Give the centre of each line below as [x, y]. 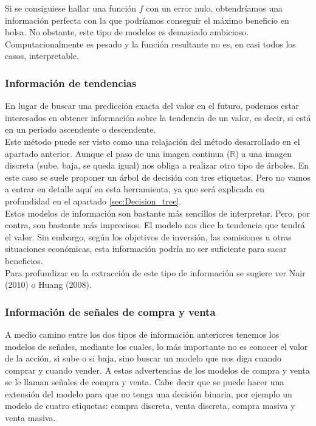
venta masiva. [30, 418]
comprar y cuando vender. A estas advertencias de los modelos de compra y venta [157, 370]
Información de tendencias [71, 82]
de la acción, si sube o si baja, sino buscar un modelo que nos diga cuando [143, 358]
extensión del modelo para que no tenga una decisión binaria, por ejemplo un [149, 393]
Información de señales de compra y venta [110, 311]
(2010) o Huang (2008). [48, 285]
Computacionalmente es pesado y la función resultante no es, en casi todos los [150, 44]
